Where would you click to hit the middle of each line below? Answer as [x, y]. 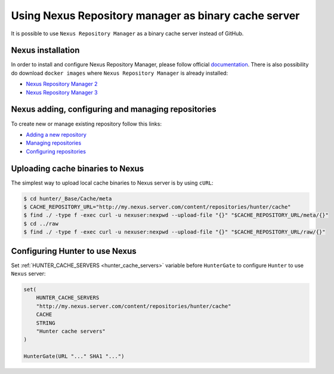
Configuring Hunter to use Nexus [74, 251]
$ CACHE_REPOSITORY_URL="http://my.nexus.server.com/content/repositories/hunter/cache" [157, 207]
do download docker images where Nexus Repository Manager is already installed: [120, 73]
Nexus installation [45, 50]
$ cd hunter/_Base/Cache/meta [68, 198]
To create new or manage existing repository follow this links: [86, 124]
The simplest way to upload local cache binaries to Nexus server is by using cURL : [112, 183]
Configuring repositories [56, 151]
